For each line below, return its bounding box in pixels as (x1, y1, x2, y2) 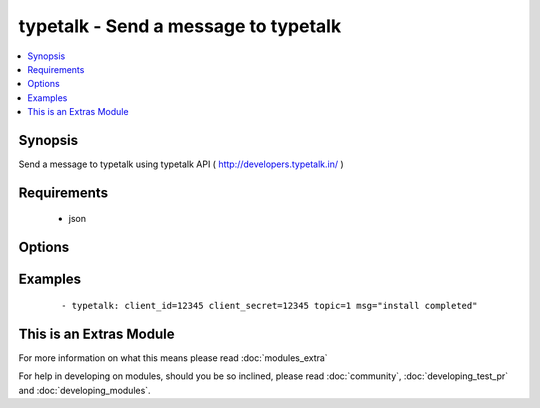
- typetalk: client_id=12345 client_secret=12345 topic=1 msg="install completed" (61, 300, 478, 311)
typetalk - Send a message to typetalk (18, 15, 342, 37)
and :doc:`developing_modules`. (18, 384, 151, 396)
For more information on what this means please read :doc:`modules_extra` (18, 351, 329, 364)
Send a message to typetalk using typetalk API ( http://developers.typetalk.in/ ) (18, 158, 344, 170)
